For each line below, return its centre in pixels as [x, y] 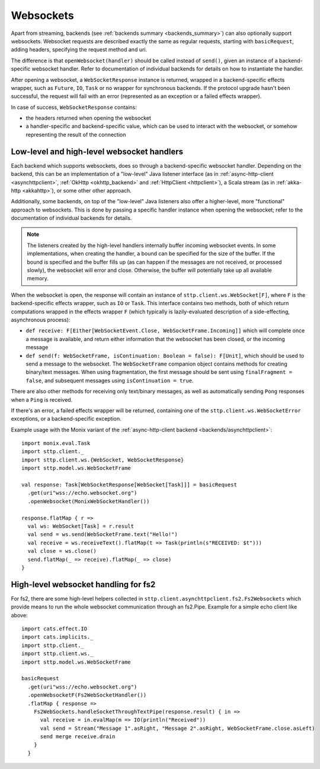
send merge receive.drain [78, 737]
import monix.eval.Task [56, 443]
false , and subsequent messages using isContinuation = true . [110, 380]
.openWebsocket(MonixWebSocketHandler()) [89, 501]
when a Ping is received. [42, 399]
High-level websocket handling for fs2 [83, 584]
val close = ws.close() [62, 551]
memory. [38, 278]
